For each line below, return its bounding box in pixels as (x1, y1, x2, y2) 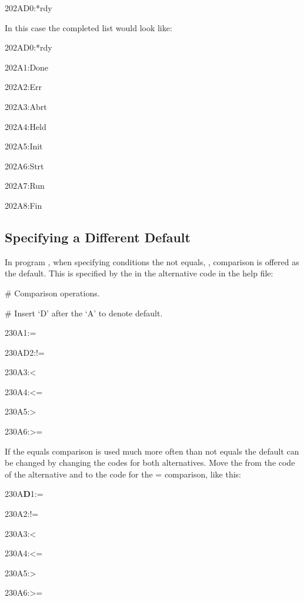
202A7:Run (5, 179, 45, 192)
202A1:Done (5, 61, 49, 73)
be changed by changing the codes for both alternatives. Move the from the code (5, 456, 295, 469)
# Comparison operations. (5, 286, 100, 299)
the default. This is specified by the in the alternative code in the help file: (5, 267, 273, 279)
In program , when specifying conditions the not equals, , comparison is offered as (5, 255, 299, 268)
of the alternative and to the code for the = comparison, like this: (5, 468, 241, 480)
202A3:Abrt (5, 100, 47, 112)
